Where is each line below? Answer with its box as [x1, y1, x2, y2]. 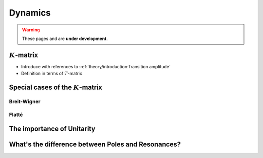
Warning [22, 27, 40, 33]
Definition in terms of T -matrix [21, 71, 82, 77]
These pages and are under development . [22, 36, 108, 41]
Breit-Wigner [9, 98, 41, 105]
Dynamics [9, 7, 51, 18]
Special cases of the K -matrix [9, 83, 102, 92]
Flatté [9, 111, 23, 118]
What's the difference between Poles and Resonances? [9, 140, 181, 149]
